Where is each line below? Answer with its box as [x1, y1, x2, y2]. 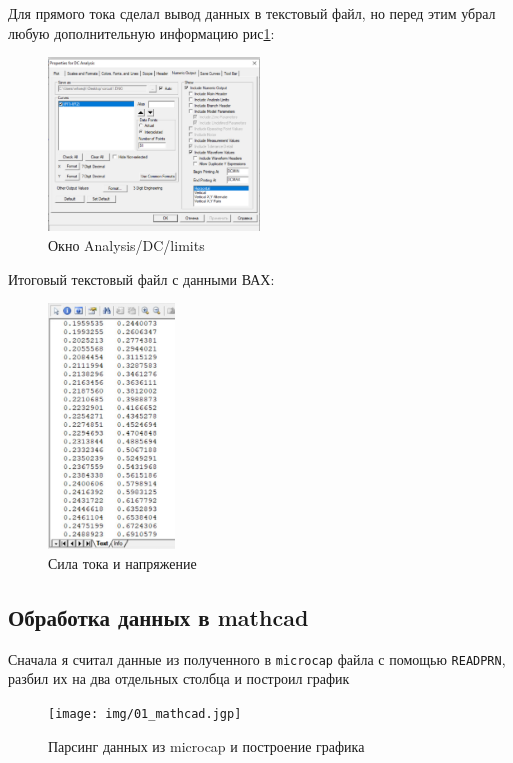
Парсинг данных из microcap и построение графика [48, 735, 365, 756]
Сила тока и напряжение [48, 552, 197, 573]
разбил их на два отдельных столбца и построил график [8, 668, 350, 689]
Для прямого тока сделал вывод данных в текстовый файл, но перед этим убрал [8, 3, 496, 23]
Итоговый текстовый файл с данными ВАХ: [8, 268, 275, 289]
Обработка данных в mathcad [8, 601, 309, 632]
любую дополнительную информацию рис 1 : [8, 22, 275, 43]
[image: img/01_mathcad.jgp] [48, 706, 242, 721]
